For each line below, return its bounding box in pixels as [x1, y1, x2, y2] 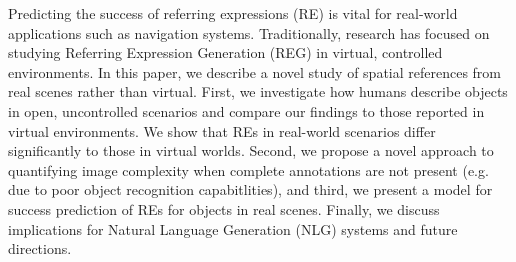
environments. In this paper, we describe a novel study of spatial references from [8, 61, 502, 82]
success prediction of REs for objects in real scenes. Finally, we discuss [8, 198, 440, 219]
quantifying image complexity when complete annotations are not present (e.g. [8, 159, 489, 180]
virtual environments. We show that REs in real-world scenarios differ [8, 120, 436, 141]
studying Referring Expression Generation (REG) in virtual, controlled [8, 42, 443, 63]
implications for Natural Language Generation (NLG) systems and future [8, 218, 458, 239]
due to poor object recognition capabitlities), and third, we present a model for [8, 179, 493, 200]
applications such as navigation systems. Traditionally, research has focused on [8, 22, 490, 43]
